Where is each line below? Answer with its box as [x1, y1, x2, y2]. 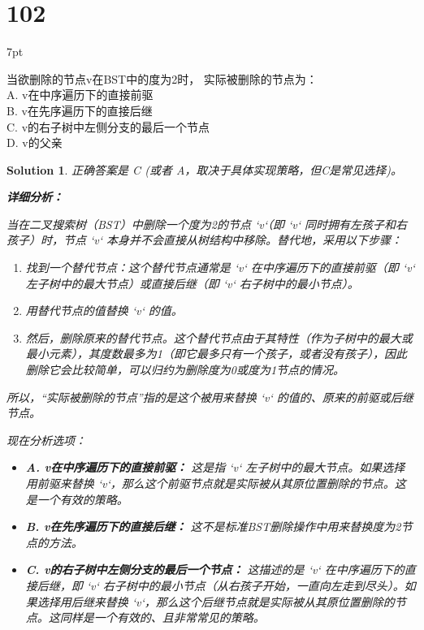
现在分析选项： [6, 431, 86, 448]
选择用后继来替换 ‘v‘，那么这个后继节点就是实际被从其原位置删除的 [37, 593, 395, 610]
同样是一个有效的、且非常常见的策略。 [59, 609, 265, 626]
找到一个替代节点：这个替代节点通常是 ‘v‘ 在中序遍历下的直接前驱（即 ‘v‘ [25, 259, 415, 276]
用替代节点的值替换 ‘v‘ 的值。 [25, 302, 183, 319]
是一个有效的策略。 [25, 490, 128, 507]
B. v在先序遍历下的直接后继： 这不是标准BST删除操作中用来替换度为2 [25, 518, 401, 535]
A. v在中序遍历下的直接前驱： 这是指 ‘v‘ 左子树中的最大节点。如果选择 [25, 459, 405, 476]
